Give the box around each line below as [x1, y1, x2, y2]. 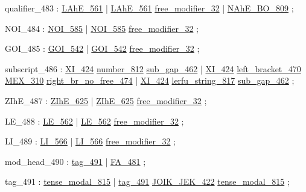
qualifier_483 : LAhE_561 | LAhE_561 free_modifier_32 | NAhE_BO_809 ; [5, 2, 294, 14]
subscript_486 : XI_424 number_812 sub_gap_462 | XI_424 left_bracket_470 [5, 62, 301, 75]
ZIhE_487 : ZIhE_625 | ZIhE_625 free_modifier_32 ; [5, 94, 207, 107]
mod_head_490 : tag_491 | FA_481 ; [5, 155, 146, 167]
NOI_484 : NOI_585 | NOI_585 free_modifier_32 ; [5, 22, 199, 34]
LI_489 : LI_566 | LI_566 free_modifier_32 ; [5, 135, 176, 147]
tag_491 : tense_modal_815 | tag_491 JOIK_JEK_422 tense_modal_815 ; [5, 175, 290, 188]
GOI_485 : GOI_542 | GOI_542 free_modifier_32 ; [5, 42, 200, 55]
